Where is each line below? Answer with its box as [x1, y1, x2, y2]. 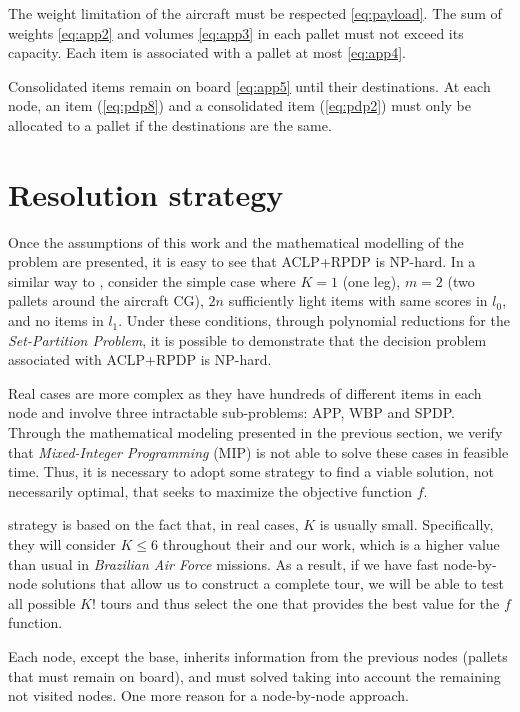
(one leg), [342, 270, 401, 291]
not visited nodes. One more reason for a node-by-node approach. [8, 685, 409, 706]
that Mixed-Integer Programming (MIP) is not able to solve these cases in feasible [8, 441, 509, 462]
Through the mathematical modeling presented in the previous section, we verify [8, 422, 503, 443]
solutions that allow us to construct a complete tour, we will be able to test [41, 573, 504, 594]
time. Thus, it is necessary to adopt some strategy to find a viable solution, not [8, 461, 494, 482]
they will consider [8, 534, 116, 554]
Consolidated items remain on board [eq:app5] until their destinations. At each [8, 75, 491, 96]
